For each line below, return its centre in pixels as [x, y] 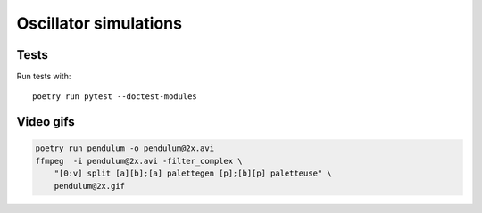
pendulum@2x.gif [89, 186]
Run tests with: [44, 77]
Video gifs [46, 122]
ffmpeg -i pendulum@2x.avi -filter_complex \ [139, 161]
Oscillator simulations [100, 23]
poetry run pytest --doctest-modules [115, 97]
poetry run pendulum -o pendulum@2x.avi [125, 148]
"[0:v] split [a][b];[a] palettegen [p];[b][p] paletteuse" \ [193, 173]
